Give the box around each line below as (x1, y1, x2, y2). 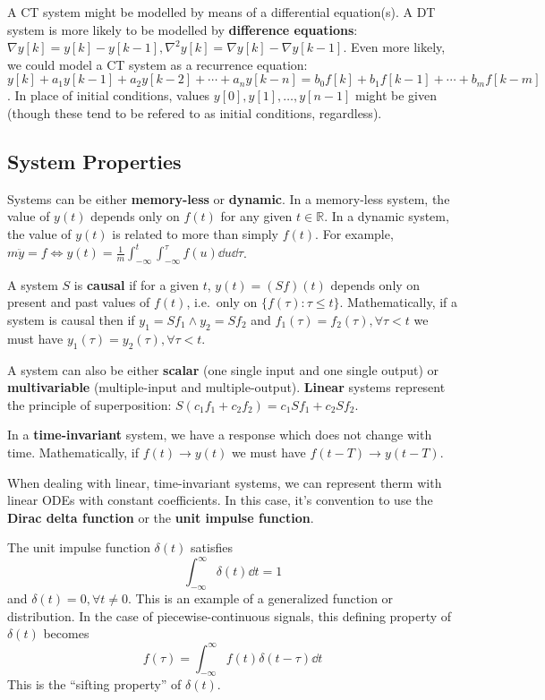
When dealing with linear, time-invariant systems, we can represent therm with (7, 473, 442, 491)
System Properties (7, 147, 182, 175)
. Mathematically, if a (339, 293, 458, 312)
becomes (43, 624, 89, 643)
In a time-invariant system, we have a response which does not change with (7, 425, 432, 444)
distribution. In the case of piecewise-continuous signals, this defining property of (7, 606, 452, 625)
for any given (220, 207, 293, 226)
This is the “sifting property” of (7, 675, 182, 694)
